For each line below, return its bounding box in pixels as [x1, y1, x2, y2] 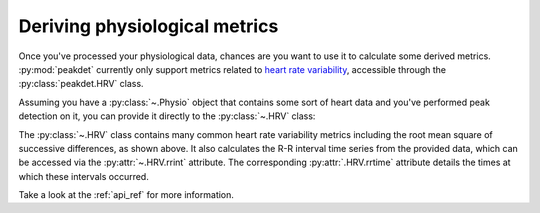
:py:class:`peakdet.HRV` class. [18, 78, 144, 90]
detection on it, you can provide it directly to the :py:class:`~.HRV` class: [18, 110, 316, 122]
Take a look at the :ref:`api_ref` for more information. [18, 189, 235, 201]
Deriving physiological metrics [18, 15, 279, 37]
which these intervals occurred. [18, 170, 149, 182]
